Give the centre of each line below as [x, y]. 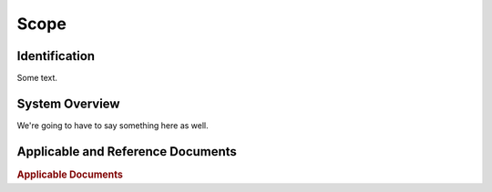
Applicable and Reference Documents [127, 152]
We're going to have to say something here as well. [113, 125]
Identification [56, 56]
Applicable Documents [70, 175]
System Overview [68, 103]
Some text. [37, 78]
